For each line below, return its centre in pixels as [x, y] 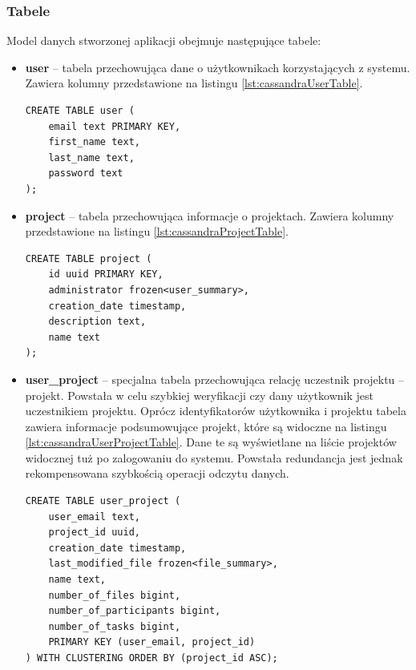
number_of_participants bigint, [135, 611]
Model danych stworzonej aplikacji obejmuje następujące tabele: [164, 40]
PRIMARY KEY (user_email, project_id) [152, 642]
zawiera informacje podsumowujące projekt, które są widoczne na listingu [206, 426]
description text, [97, 322]
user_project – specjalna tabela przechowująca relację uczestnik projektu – [215, 379]
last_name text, [91, 157]
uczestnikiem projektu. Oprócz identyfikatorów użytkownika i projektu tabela [216, 411]
